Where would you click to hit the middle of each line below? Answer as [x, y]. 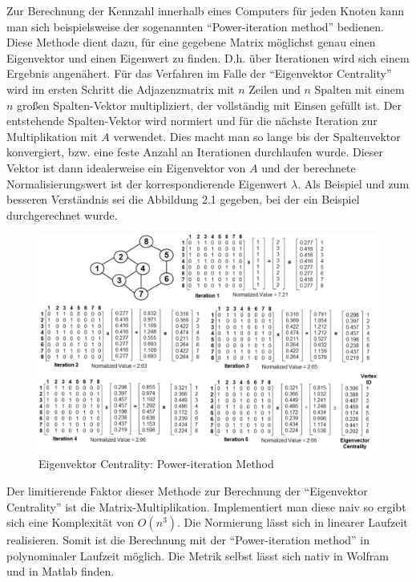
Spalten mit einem [359, 89]
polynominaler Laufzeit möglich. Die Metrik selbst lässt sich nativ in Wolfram [198, 555]
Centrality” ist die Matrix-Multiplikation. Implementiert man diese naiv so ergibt [206, 506]
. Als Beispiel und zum [353, 183]
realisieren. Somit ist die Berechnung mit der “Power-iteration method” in [188, 540]
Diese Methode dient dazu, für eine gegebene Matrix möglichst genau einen [191, 42]
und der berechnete [309, 167]
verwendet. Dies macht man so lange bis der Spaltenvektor [257, 136]
